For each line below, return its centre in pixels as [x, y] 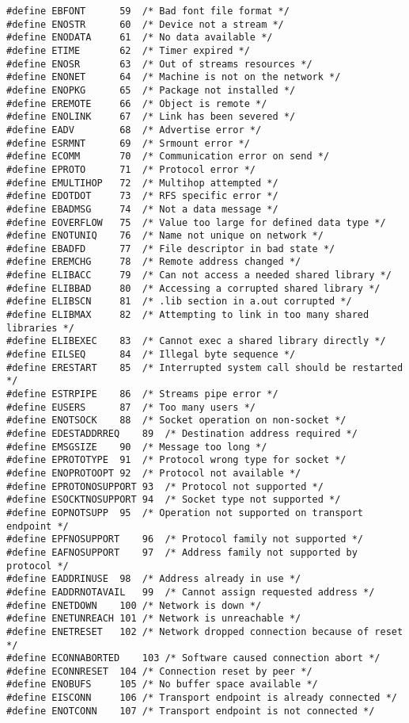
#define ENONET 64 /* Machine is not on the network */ [174, 77]
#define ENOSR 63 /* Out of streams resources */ [159, 64]
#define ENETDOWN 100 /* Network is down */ [134, 605]
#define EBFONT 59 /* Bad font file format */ [148, 11]
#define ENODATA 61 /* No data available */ [140, 38]
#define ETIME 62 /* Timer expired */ [128, 50]
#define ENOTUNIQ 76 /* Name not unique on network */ [165, 236]
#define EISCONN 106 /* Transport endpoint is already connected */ [202, 698]
